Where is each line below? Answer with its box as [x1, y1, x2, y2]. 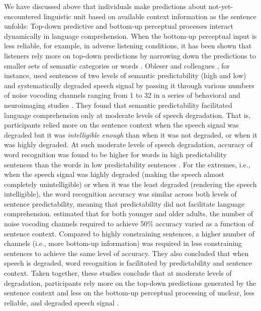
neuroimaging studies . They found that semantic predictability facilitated [4, 99, 232, 110]
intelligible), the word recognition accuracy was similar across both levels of [4, 189, 237, 199]
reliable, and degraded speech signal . [4, 297, 119, 307]
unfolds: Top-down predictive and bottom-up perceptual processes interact [4, 21, 233, 31]
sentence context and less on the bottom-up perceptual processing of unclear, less [4, 287, 255, 298]
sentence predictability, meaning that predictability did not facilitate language [4, 198, 245, 209]
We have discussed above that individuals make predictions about [4, 1, 207, 11]
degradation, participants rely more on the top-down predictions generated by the [4, 277, 256, 288]
